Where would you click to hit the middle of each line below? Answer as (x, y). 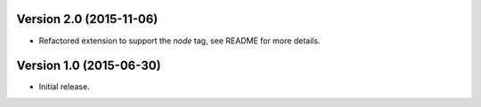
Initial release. (64, 87)
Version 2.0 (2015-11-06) (87, 19)
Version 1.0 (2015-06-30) (89, 66)
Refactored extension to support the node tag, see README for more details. (179, 41)
